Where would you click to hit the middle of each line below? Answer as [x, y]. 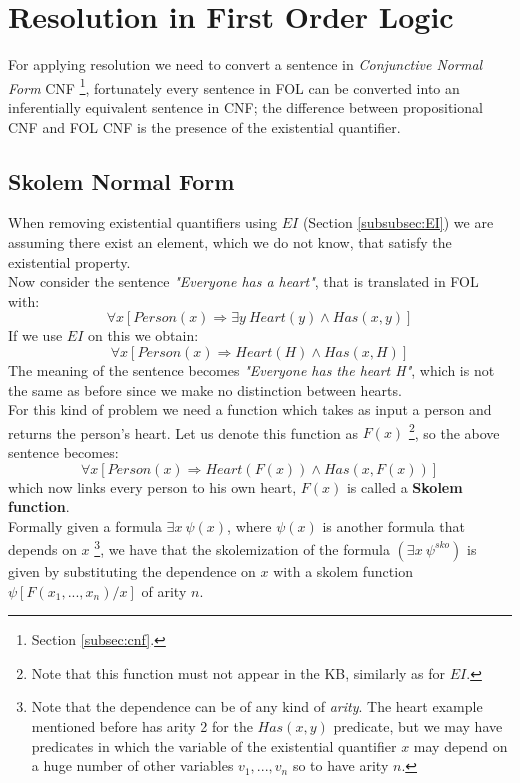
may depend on [460, 745]
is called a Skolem [404, 486]
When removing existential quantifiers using [143, 222]
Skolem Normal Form [121, 180]
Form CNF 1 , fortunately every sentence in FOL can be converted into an [234, 86]
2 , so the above [454, 431]
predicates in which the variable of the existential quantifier [214, 745]
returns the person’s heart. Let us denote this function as [183, 432]
